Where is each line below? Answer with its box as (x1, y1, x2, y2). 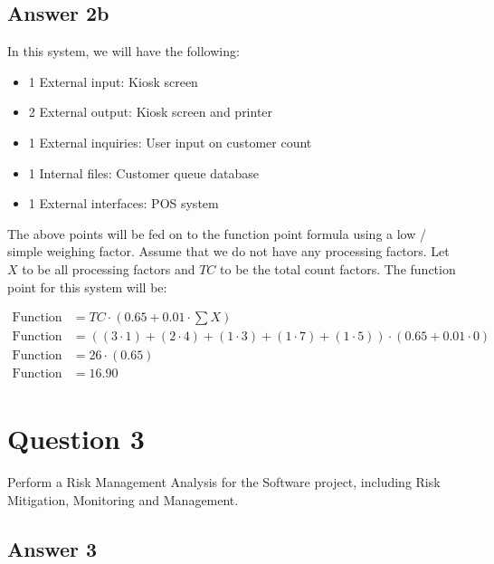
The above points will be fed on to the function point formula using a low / (7, 224, 426, 243)
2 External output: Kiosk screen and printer (28, 102, 273, 121)
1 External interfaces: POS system (28, 194, 219, 213)
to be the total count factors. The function (220, 259, 456, 278)
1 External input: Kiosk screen (28, 72, 198, 91)
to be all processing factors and (22, 259, 195, 278)
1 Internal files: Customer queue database (28, 163, 260, 182)
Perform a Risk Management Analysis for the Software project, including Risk (7, 473, 441, 492)
